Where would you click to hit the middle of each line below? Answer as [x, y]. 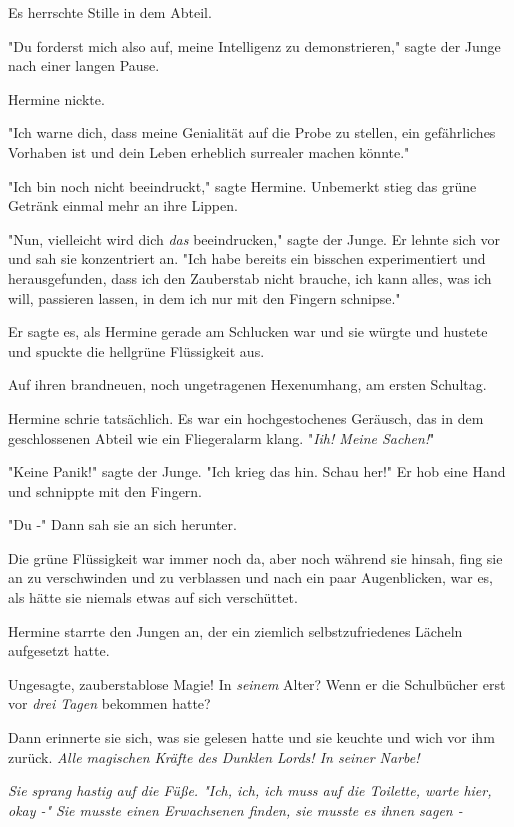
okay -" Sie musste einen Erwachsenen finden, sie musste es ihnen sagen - [235, 809]
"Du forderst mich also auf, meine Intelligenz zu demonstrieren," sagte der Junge [254, 45]
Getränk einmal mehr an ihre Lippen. [123, 205]
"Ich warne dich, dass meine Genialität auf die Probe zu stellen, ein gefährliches [252, 132]
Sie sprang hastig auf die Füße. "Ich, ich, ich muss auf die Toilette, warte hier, [250, 790]
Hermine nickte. [56, 98]
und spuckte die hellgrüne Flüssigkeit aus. [136, 350]
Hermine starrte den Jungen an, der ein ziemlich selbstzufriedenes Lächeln [235, 630]
